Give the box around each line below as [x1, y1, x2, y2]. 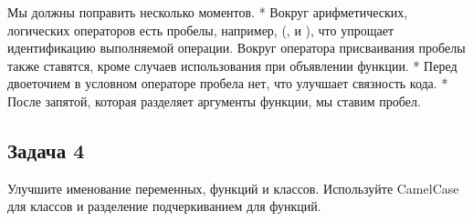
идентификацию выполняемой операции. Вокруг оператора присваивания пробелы [7, 38, 466, 57]
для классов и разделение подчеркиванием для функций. [7, 196, 321, 216]
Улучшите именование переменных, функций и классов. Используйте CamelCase [7, 178, 459, 197]
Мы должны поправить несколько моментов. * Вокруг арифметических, [7, 3, 408, 21]
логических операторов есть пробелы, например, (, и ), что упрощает [7, 20, 394, 39]
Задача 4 [7, 136, 85, 164]
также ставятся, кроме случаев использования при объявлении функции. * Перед [7, 55, 457, 75]
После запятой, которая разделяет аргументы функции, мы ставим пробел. [7, 91, 421, 110]
